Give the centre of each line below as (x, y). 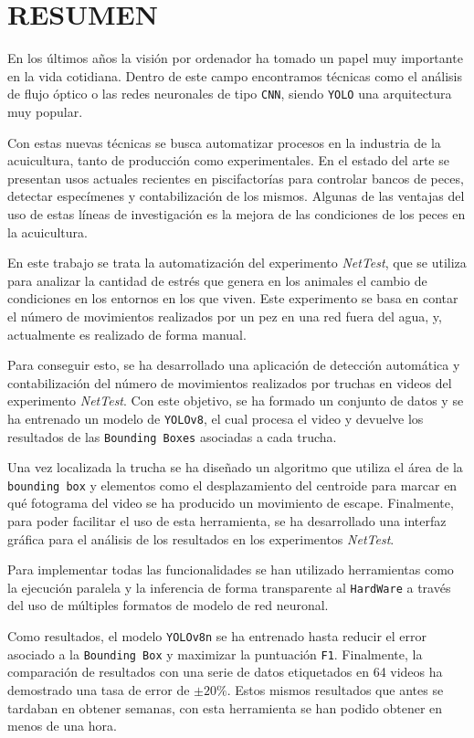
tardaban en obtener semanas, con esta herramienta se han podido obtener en (225, 707)
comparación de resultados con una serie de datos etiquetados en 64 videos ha (225, 672)
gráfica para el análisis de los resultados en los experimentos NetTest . (201, 538)
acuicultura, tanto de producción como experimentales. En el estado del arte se (228, 160)
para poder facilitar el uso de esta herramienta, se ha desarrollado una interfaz (227, 521)
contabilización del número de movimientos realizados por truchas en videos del (230, 382)
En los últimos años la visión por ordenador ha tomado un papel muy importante (235, 58)
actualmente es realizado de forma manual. (127, 334)
